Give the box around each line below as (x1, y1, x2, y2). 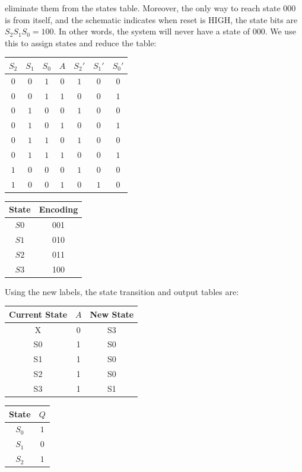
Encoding (39, 203, 78, 216)
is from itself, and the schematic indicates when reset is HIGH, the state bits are (5, 13, 298, 26)
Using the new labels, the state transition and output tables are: (5, 285, 239, 297)
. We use (265, 25, 296, 37)
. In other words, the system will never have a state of (53, 25, 250, 37)
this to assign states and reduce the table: (5, 36, 157, 49)
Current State (9, 308, 68, 320)
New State (90, 308, 134, 320)
